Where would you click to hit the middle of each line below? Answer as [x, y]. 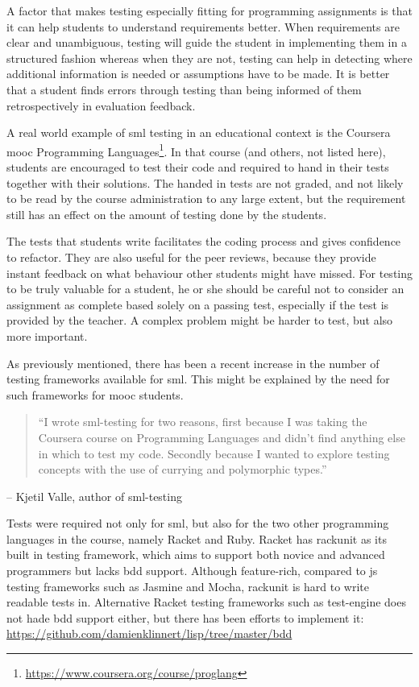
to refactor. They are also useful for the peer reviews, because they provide [191, 257]
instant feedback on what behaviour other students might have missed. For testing [209, 273]
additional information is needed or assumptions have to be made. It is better [198, 74]
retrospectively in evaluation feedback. [101, 105]
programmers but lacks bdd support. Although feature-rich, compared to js [192, 571]
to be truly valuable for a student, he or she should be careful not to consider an [205, 289]
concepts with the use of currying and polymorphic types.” [183, 469]
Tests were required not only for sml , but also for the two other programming [198, 523]
